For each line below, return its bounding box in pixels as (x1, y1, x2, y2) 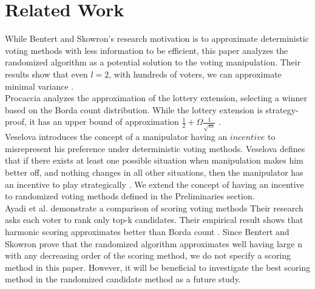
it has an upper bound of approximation (29, 115, 179, 128)
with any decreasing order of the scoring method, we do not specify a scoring (5, 249, 291, 262)
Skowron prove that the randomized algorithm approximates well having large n (5, 237, 302, 250)
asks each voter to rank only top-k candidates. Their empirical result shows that (5, 213, 303, 226)
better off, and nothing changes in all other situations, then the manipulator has (5, 166, 303, 179)
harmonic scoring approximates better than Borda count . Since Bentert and (5, 225, 290, 238)
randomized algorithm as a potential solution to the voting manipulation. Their (5, 56, 301, 68)
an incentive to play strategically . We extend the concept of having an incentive (5, 178, 304, 190)
